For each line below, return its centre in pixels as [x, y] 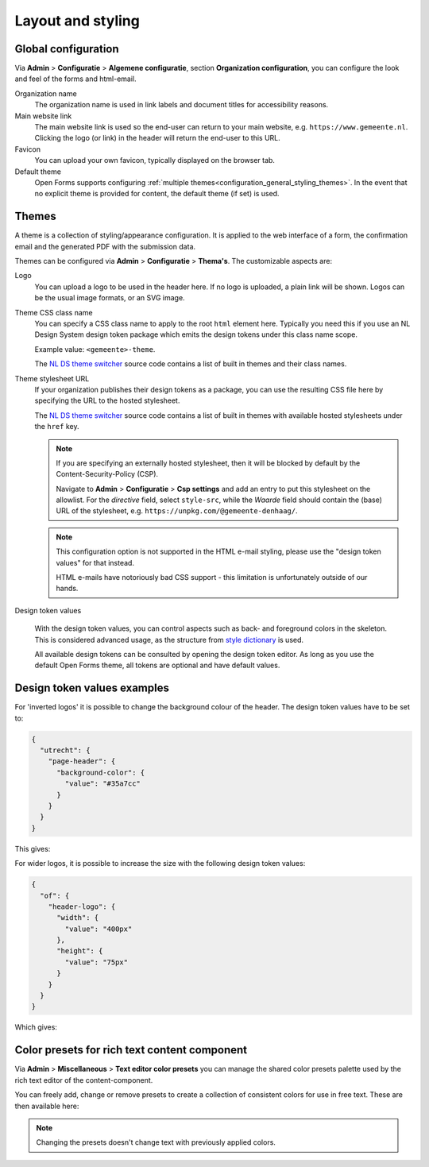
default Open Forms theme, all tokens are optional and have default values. [157, 665]
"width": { [78, 918]
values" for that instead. [95, 562]
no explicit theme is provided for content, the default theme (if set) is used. [157, 194]
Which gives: [36, 1027]
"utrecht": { [65, 750]
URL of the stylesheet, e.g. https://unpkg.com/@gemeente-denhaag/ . [177, 511]
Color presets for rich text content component [131, 1050]
